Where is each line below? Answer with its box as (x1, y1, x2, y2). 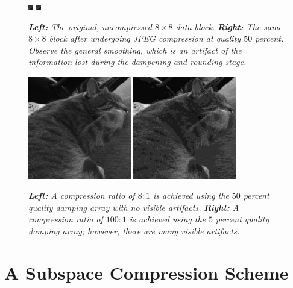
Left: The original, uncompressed (28, 20, 152, 33)
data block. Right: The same (175, 20, 283, 33)
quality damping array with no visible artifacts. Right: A (28, 201, 239, 213)
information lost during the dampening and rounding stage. (28, 55, 247, 68)
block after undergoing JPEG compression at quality (49, 32, 241, 45)
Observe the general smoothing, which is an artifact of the (28, 43, 242, 56)
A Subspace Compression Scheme (4, 260, 289, 284)
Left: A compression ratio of (28, 189, 135, 202)
